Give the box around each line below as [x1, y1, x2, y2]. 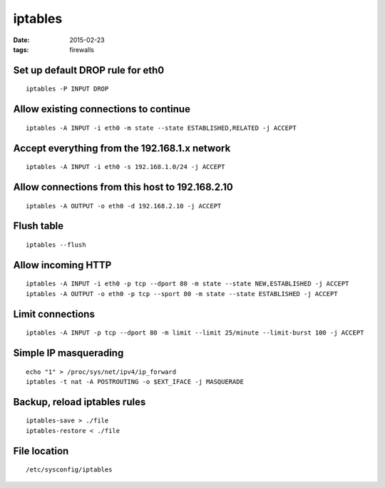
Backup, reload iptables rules [13, 396, 146, 408]
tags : [13, 45, 29, 54]
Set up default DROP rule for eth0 [13, 64, 165, 76]
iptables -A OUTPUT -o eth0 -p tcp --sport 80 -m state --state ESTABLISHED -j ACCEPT [26, 290, 338, 298]
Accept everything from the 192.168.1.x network [13, 142, 231, 154]
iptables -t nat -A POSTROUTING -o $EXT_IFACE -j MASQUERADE [26, 377, 244, 385]
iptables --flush [26, 240, 86, 249]
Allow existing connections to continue [13, 103, 190, 116]
